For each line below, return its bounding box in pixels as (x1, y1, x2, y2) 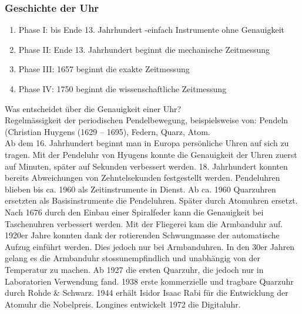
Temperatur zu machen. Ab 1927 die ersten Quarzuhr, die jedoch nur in (5, 263, 264, 275)
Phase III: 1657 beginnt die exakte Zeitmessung (18, 63, 190, 75)
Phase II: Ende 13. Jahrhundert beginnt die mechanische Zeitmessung (18, 43, 270, 55)
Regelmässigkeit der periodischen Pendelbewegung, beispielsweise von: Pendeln (5, 114, 288, 126)
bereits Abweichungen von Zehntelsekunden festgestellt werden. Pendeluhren (5, 171, 280, 184)
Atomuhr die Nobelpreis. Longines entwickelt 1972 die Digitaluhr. (5, 298, 241, 310)
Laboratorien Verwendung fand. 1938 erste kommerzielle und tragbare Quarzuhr (5, 275, 294, 287)
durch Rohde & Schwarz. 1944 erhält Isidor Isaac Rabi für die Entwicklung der (5, 286, 288, 299)
